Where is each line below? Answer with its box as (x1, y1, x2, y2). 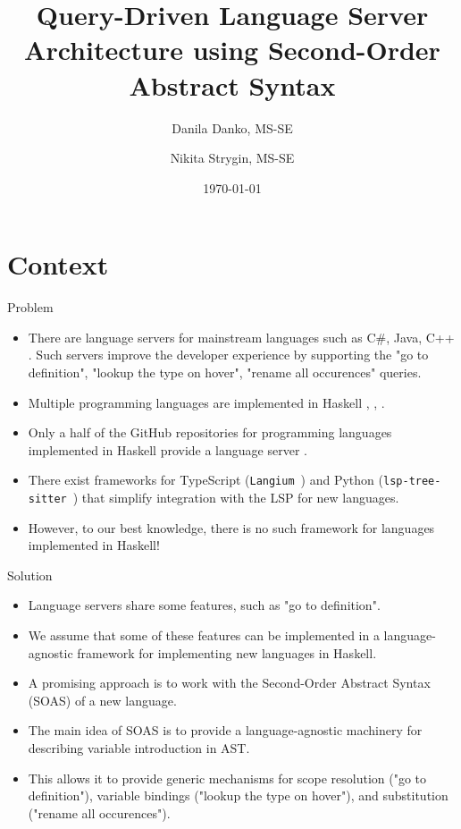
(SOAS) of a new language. (28, 690, 177, 709)
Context (7, 246, 109, 283)
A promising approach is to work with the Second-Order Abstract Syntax (28, 673, 431, 692)
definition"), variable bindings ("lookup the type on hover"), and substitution (28, 786, 448, 805)
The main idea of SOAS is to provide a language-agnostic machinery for (28, 721, 423, 740)
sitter (28, 493, 67, 506)
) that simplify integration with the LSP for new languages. (72, 488, 399, 507)
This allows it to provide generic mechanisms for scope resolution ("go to (28, 768, 427, 787)
